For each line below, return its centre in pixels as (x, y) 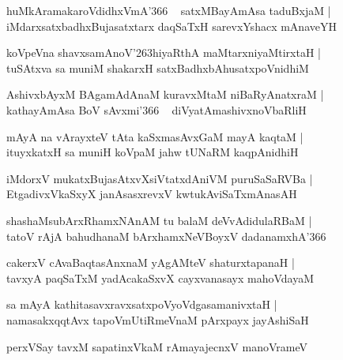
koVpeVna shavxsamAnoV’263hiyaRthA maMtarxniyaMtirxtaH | (164, 52)
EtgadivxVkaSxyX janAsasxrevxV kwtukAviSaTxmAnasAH (152, 194)
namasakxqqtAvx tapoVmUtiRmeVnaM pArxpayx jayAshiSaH (158, 319)
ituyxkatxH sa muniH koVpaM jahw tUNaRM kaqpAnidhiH (153, 152)
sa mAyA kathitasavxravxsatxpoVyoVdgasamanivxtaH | (142, 304)
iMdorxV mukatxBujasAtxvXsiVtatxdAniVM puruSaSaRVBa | (160, 178)
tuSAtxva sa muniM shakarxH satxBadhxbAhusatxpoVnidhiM (158, 67)
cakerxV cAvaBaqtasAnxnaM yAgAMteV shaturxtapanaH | (151, 262)
